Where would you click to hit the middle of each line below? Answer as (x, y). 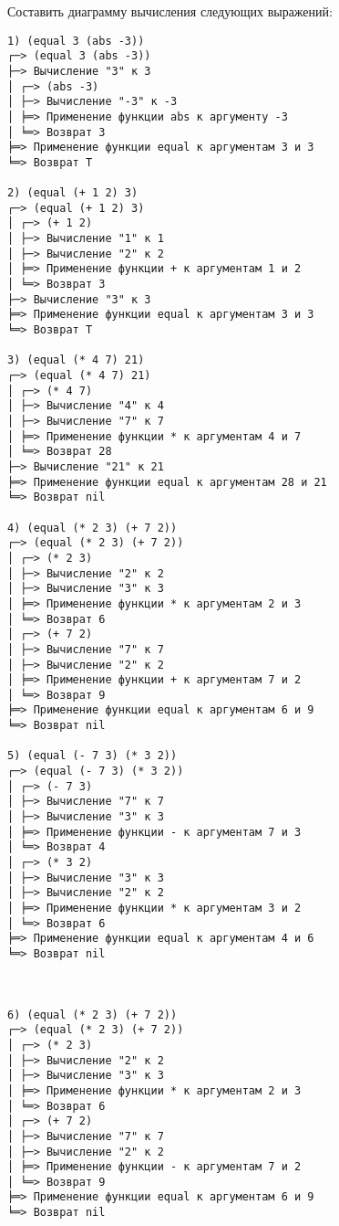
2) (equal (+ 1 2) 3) (73, 193)
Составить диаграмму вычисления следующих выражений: (170, 11)
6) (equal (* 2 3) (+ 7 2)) (92, 1015)
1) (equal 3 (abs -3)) (76, 41)
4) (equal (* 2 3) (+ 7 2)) (92, 528)
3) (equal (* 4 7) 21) (76, 360)
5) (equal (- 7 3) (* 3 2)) (92, 756)
